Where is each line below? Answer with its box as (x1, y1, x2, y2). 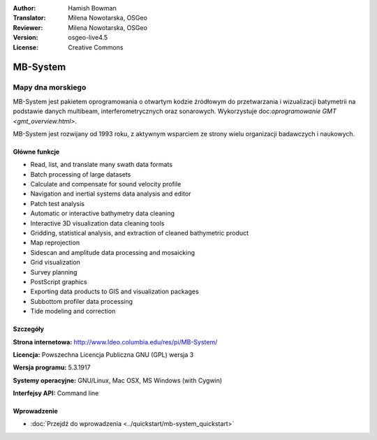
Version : (13, 34, 38, 42)
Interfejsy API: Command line (13, 389, 99, 397)
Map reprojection (30, 238, 80, 247)
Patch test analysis (30, 199, 85, 207)
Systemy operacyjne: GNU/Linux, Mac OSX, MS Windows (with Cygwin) (13, 376, 223, 384)
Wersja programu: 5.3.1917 (13, 363, 91, 372)
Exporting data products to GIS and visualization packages (30, 287, 199, 296)
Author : (13, 4, 36, 12)
